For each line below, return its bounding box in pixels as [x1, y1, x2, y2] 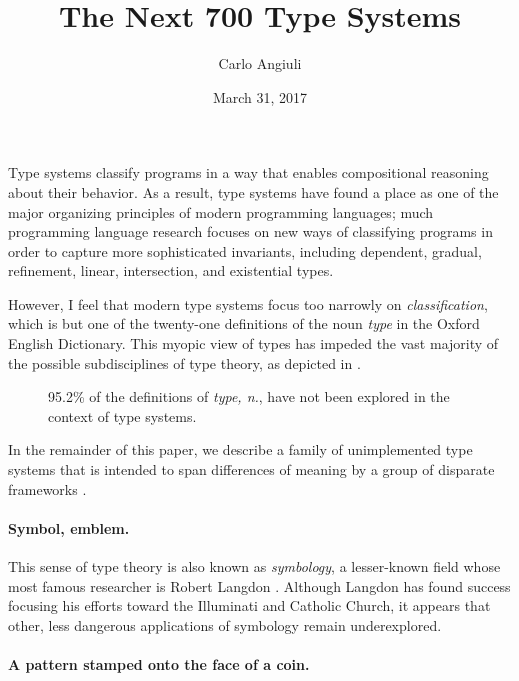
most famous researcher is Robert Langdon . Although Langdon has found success [8, 575, 511, 596]
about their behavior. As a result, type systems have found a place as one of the [8, 181, 499, 202]
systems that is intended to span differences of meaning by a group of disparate [8, 459, 495, 480]
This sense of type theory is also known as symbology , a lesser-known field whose [8, 556, 501, 577]
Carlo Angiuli [218, 53, 302, 74]
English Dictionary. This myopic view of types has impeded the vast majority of [8, 333, 499, 354]
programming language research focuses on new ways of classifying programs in [8, 221, 493, 242]
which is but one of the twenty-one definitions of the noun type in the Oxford [8, 313, 480, 334]
